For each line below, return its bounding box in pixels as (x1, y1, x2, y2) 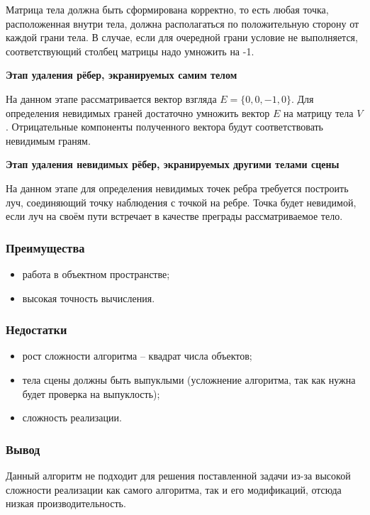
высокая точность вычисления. (22, 290, 155, 305)
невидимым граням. (6, 133, 91, 148)
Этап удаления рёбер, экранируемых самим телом (6, 67, 237, 82)
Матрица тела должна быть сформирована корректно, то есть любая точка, (6, 2, 329, 16)
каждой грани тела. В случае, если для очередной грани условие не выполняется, (6, 30, 358, 45)
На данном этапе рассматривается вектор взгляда (6, 91, 217, 106)
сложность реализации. (22, 410, 122, 425)
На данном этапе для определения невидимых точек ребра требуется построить (6, 180, 349, 195)
